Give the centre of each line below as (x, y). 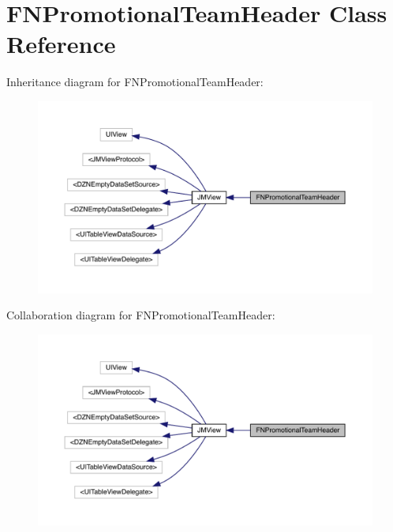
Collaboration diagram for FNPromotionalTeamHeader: (141, 315)
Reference (61, 44)
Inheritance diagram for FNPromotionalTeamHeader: (135, 82)
